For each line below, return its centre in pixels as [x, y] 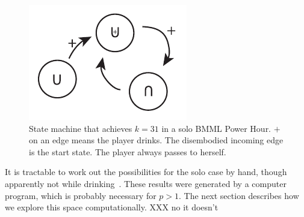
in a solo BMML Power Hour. [216, 128]
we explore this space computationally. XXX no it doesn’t [112, 207]
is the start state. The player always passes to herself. [128, 151]
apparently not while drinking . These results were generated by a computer [146, 183]
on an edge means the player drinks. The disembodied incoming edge [156, 140]
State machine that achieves [81, 128]
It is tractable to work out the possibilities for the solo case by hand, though [146, 172]
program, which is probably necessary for [81, 195]
